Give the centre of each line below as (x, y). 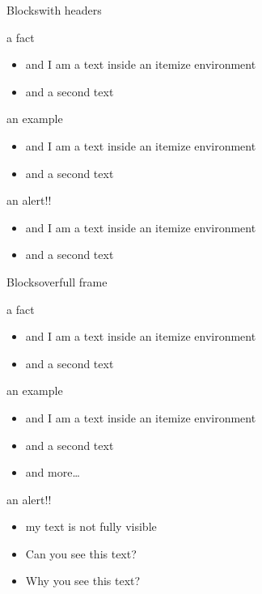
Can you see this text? (81, 553)
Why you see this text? (83, 581)
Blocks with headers (54, 10)
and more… (53, 472)
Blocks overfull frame (57, 281)
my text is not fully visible (91, 526)
